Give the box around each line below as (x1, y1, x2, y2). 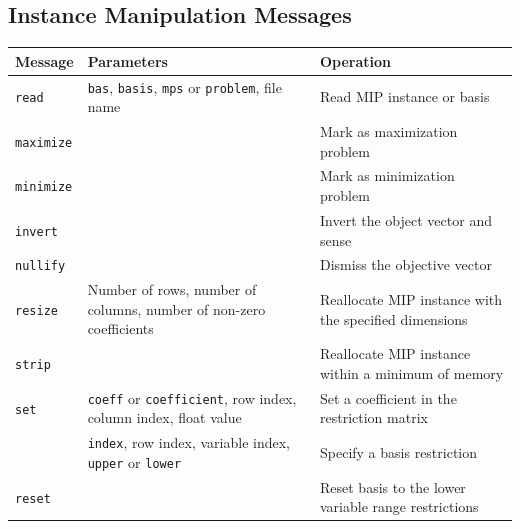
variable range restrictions (319, 496, 479, 517)
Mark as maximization (319, 121, 458, 142)
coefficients (87, 318, 154, 339)
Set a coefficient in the (319, 387, 457, 408)
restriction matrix (319, 407, 428, 428)
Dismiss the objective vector (319, 254, 492, 275)
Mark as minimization (319, 165, 455, 186)
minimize (15, 180, 73, 195)
